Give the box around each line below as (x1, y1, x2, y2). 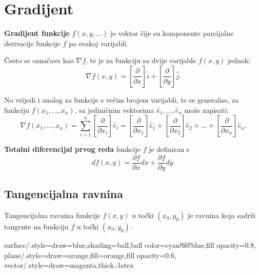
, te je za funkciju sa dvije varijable (86, 55, 196, 66)
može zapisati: (184, 104, 229, 115)
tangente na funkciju (4, 221, 69, 231)
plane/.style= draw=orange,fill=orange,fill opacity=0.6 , (4, 249, 176, 260)
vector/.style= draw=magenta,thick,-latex (4, 260, 134, 270)
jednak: (228, 55, 251, 66)
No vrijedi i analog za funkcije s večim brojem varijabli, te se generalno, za (4, 94, 239, 105)
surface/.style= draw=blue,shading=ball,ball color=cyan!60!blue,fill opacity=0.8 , (4, 239, 256, 250)
